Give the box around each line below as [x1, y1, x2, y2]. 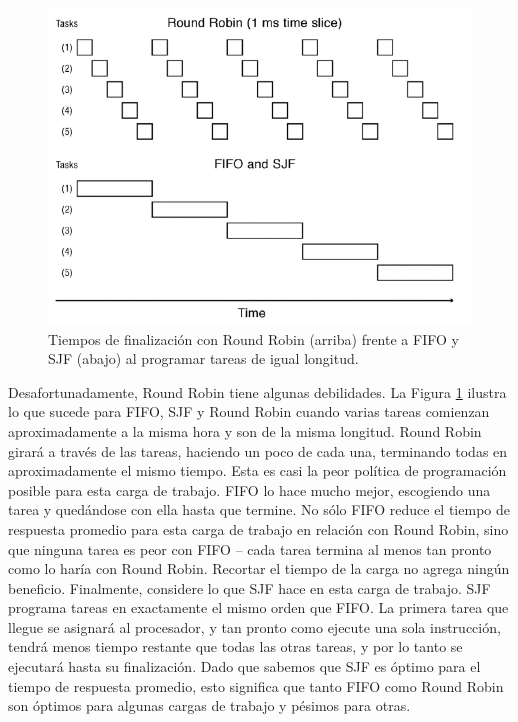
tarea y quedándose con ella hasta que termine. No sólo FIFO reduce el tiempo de [8, 499, 510, 520]
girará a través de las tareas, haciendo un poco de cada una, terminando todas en [8, 440, 508, 461]
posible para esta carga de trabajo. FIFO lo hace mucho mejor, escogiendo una [8, 479, 491, 500]
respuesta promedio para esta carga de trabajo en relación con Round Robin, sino [8, 518, 509, 539]
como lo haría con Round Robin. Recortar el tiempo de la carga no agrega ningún [8, 558, 510, 579]
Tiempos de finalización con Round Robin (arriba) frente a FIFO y [48, 328, 459, 349]
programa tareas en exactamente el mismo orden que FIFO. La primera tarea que [8, 597, 509, 618]
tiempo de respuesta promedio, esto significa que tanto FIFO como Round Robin [8, 675, 504, 696]
